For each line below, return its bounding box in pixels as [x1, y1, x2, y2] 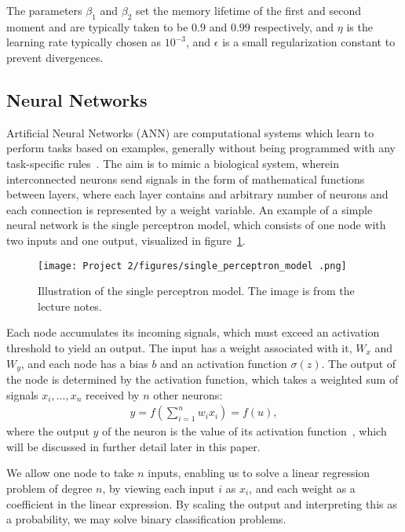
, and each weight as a [249, 480, 356, 497]
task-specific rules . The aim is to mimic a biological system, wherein [6, 155, 339, 171]
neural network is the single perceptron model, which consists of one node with [6, 217, 386, 233]
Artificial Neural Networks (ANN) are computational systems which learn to [6, 124, 374, 140]
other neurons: [153, 386, 223, 403]
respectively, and [254, 18, 334, 35]
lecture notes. [38, 297, 102, 314]
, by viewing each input [102, 480, 215, 497]
